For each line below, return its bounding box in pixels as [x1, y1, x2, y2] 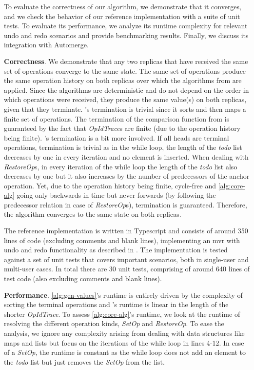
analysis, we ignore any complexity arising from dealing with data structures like [4, 328, 245, 338]
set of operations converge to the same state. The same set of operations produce [4, 65, 246, 76]
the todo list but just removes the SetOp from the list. [4, 356, 165, 367]
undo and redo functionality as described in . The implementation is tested [4, 245, 228, 255]
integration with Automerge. [4, 40, 89, 50]
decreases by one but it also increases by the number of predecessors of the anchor [4, 171, 250, 181]
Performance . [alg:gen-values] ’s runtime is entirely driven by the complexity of [4, 289, 243, 300]
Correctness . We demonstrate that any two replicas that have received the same [4, 56, 248, 66]
